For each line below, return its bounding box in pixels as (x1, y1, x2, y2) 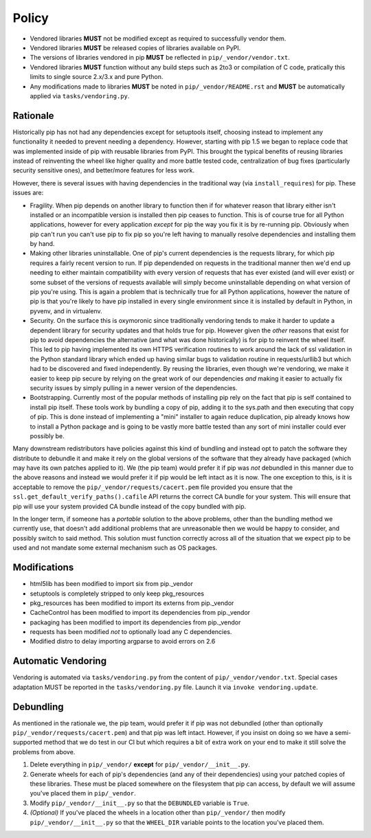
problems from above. (12, 747, 76, 756)
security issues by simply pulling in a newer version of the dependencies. (30, 383, 238, 392)
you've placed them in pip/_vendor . (30, 789, 137, 797)
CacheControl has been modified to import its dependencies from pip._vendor (30, 609, 251, 617)
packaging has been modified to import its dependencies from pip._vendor (30, 618, 241, 626)
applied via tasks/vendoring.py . (30, 91, 130, 100)
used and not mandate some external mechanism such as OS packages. (12, 543, 218, 552)
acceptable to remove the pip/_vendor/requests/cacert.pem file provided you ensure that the (12, 483, 293, 491)
